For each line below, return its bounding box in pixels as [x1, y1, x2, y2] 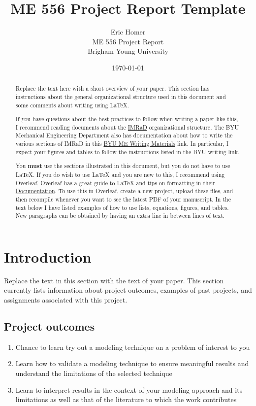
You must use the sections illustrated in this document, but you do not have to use [15, 162, 230, 170]
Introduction [4, 246, 92, 267]
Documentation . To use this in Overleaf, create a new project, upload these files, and [15, 187, 233, 195]
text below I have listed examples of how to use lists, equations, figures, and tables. [15, 203, 229, 211]
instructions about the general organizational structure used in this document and [15, 92, 226, 101]
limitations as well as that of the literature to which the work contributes [15, 394, 237, 405]
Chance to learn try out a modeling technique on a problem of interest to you [15, 341, 250, 352]
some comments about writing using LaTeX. [15, 101, 129, 109]
